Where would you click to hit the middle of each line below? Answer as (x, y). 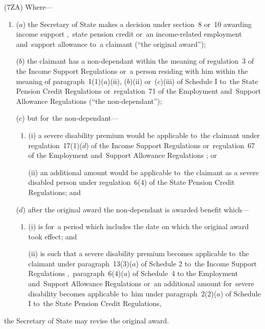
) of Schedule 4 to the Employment (183, 273)
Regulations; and (55, 192)
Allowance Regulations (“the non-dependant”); (89, 101)
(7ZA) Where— (29, 7)
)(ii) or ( (143, 81)
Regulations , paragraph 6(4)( (76, 273)
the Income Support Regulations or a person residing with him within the (132, 71)
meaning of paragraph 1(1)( (60, 81)
